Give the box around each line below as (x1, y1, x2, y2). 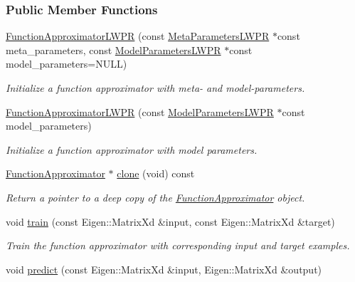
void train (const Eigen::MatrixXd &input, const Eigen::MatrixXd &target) (6, 214, 335, 229)
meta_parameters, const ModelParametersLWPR (6, 42, 221, 57)
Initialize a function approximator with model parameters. (6, 142, 258, 157)
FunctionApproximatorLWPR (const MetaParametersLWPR (6, 28, 270, 43)
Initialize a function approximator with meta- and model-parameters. (6, 80, 305, 95)
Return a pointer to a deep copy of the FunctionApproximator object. (6, 189, 305, 204)
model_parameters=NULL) (6, 56, 127, 71)
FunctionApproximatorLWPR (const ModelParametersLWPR (6, 104, 274, 119)
